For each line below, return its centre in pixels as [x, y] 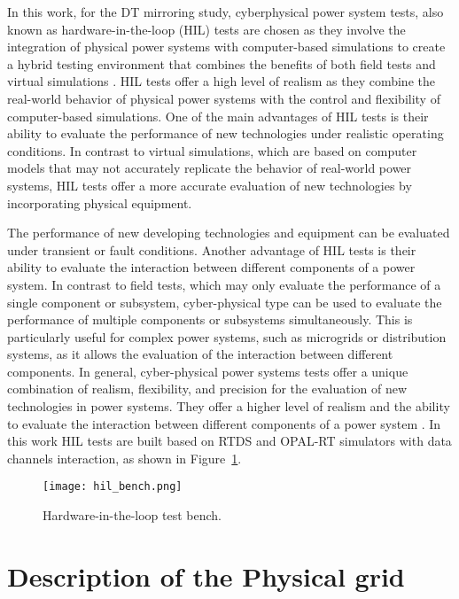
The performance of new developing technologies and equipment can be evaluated [229, 233]
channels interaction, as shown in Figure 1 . [124, 458]
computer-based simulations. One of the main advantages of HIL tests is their [218, 116]
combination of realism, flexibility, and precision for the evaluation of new [207, 389]
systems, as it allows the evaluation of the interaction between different [200, 354]
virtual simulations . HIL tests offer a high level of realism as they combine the [221, 81]
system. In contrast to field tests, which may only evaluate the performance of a [224, 284]
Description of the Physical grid [206, 576]
